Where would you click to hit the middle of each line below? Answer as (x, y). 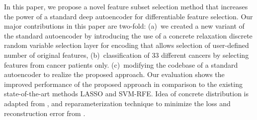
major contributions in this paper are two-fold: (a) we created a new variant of (124, 26)
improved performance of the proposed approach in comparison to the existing (123, 84)
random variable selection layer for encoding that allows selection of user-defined (127, 45)
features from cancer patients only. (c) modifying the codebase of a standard (121, 64)
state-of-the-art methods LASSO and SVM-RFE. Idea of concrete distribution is (127, 94)
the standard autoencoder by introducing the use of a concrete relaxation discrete (128, 35)
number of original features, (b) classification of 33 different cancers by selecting (127, 55)
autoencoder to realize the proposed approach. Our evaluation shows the (114, 74)
